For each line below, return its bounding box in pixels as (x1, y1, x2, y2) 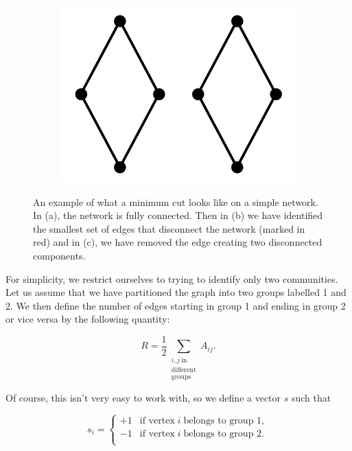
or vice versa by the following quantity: (5, 312, 170, 326)
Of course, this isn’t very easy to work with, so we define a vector (5, 391, 281, 405)
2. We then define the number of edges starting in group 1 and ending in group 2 (5, 298, 346, 312)
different (171, 367, 196, 374)
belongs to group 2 (183, 429, 262, 439)
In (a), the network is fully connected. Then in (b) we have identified (33, 208, 323, 222)
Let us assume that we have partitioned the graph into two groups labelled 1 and (5, 285, 347, 299)
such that (291, 391, 331, 405)
